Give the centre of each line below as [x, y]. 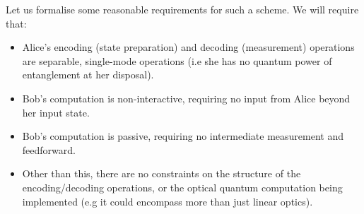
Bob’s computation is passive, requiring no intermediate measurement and [183, 136]
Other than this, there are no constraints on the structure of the [162, 173]
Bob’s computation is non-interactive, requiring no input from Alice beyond [186, 98]
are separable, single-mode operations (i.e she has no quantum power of [177, 60]
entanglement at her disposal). [88, 75]
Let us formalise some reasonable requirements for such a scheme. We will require [182, 9]
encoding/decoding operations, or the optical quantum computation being [182, 187]
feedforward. [49, 149]
